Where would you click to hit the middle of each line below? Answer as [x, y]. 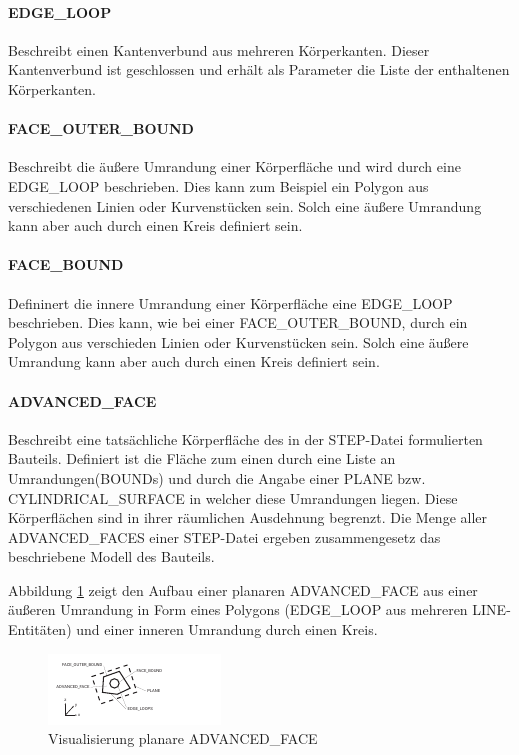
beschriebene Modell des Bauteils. [111, 556]
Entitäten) [40, 629]
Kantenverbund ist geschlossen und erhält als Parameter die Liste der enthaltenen [259, 69]
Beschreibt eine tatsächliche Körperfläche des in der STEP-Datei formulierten [245, 438]
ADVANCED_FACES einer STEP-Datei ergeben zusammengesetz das [224, 536]
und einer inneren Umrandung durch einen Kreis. [227, 629]
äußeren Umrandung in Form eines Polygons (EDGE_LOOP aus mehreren [238, 609]
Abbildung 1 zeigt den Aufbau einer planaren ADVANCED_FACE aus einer [243, 589]
